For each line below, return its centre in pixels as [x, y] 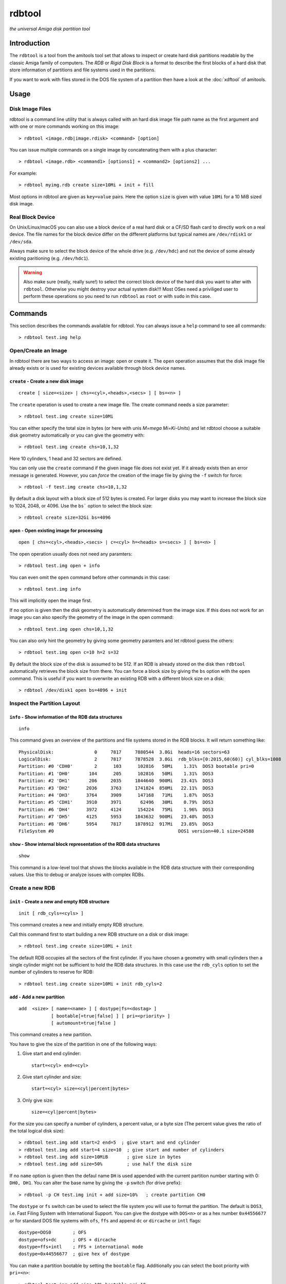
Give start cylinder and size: [52, 1077]
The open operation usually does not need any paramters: [71, 554]
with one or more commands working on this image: [65, 126]
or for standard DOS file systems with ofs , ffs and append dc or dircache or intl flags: [106, 1220]
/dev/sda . [21, 241]
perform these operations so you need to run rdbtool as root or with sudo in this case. [117, 296]
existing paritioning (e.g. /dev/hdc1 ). [49, 258]
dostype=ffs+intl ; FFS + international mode [81, 1247]
